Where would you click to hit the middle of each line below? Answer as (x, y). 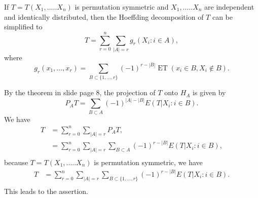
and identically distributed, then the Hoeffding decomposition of (104, 16)
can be (222, 16)
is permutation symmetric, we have (148, 162)
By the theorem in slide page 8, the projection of (80, 92)
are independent (229, 7)
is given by (209, 92)
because (16, 162)
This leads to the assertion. (46, 191)
